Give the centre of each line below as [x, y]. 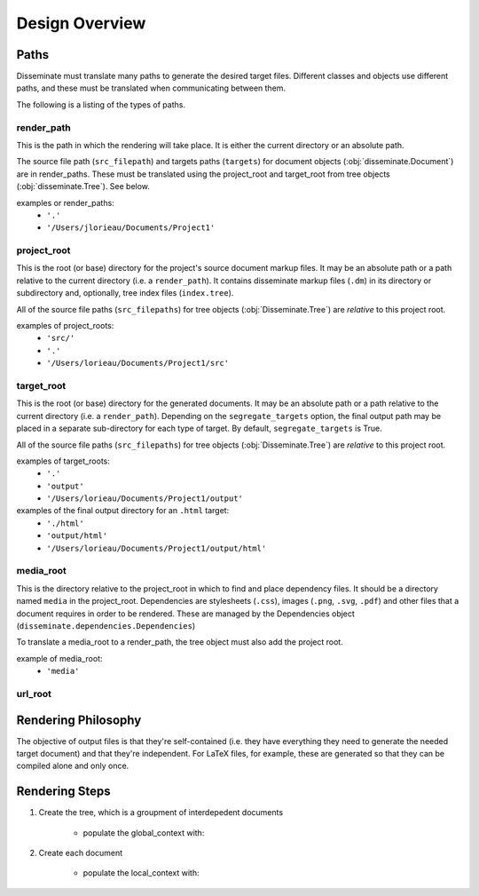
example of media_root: [59, 658]
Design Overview [81, 23]
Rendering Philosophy [79, 720]
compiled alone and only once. [73, 766]
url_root [34, 694]
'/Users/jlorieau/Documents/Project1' [131, 228]
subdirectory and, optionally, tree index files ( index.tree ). [125, 293]
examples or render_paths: [65, 202]
